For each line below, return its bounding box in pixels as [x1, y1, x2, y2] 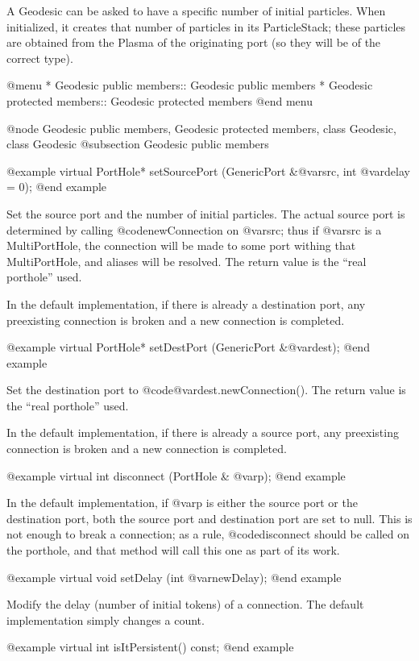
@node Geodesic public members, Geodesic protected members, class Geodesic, [6, 119, 396, 136]
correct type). [6, 49, 73, 66]
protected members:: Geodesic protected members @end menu [6, 92, 313, 109]
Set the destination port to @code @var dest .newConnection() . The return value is [6, 381, 406, 398]
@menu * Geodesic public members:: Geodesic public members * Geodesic [6, 77, 373, 94]
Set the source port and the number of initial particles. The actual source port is [6, 205, 405, 222]
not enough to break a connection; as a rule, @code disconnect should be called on [6, 526, 410, 543]
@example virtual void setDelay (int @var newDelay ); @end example [6, 568, 342, 585]
